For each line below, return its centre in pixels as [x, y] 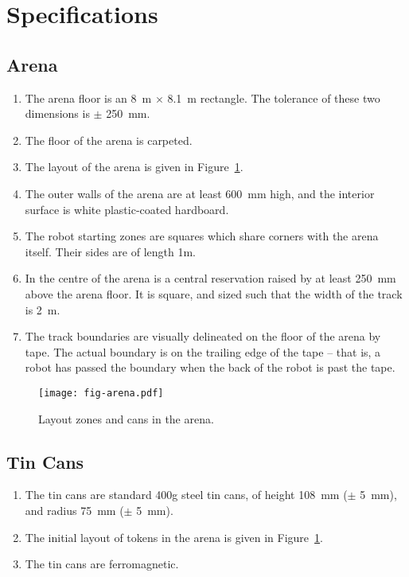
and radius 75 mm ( [74, 510]
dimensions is [57, 113]
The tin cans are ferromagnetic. [102, 564]
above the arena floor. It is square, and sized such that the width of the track [214, 293]
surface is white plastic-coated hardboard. [127, 209]
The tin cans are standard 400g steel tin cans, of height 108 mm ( [186, 495]
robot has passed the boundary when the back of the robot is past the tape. [210, 367]
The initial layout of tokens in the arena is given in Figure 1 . [174, 537]
